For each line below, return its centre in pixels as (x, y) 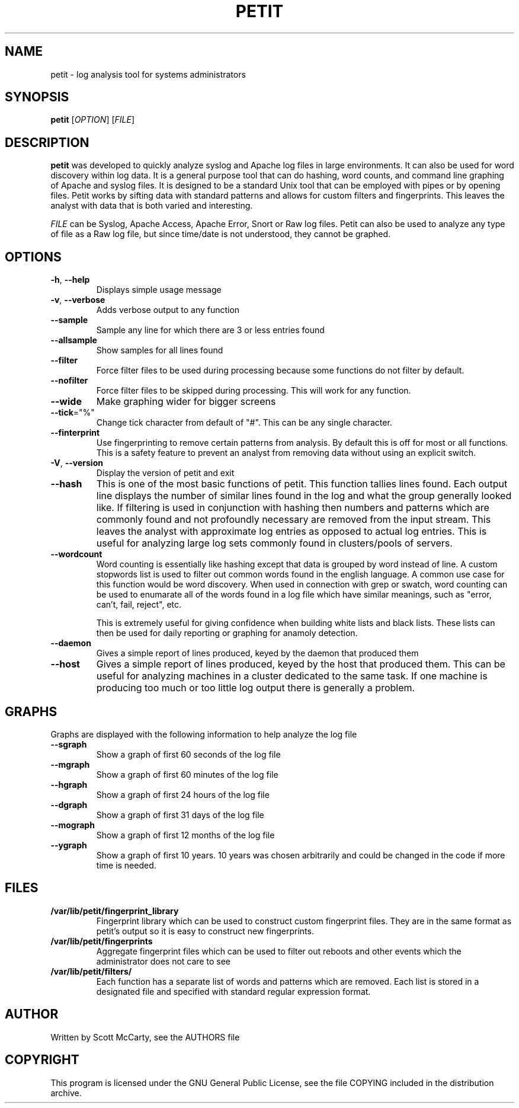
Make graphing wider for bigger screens (186, 402)
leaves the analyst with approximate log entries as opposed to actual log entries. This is (291, 531)
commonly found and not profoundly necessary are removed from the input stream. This (294, 520)
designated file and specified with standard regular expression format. (233, 991)
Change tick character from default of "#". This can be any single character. (244, 423)
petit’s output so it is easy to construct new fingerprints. (205, 931)
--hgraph (69, 784)
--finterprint (75, 433)
